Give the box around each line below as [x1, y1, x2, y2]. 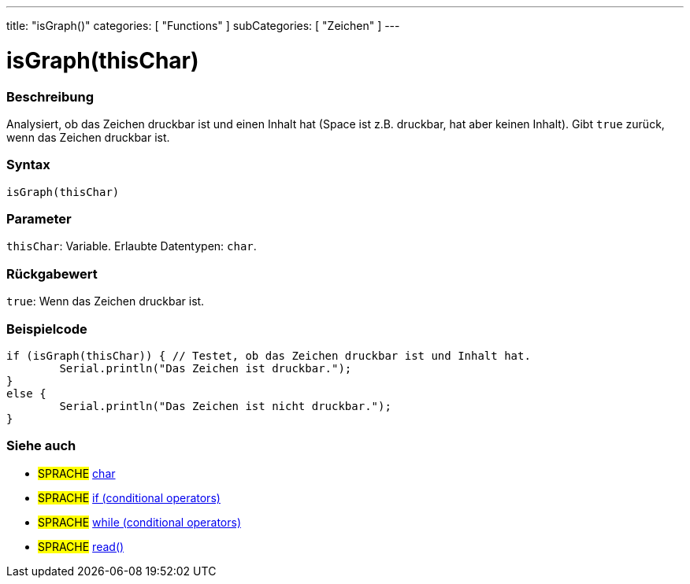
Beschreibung [6, 88, 95, 105]
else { [6, 386, 46, 400]
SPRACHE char [38, 466, 116, 480]
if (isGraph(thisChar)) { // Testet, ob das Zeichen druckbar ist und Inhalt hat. [6, 349, 531, 362]
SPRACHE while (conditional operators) [38, 515, 241, 529]
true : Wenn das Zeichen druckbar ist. [6, 294, 205, 309]
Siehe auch [6, 438, 76, 454]
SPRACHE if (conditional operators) [38, 490, 221, 505]
